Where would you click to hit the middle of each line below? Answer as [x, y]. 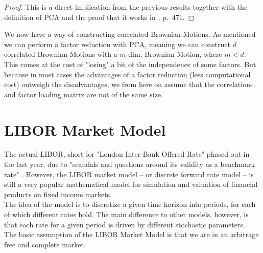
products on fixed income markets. [58, 194]
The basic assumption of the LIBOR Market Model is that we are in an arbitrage [131, 234]
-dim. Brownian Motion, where [174, 54]
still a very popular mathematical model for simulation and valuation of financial [131, 184]
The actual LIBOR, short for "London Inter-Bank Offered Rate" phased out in [127, 154]
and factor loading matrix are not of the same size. [83, 94]
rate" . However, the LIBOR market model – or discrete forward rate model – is [129, 174]
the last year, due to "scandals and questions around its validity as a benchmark [129, 164]
